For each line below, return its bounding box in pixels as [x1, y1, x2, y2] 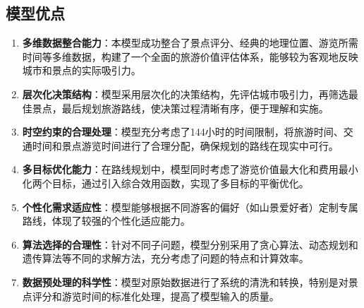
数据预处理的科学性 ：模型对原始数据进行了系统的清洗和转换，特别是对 [22, 274, 348, 289]
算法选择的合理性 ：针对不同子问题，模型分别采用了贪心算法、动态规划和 [22, 237, 358, 251]
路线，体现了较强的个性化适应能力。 [22, 213, 190, 228]
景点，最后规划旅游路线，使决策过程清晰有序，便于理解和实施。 [32, 100, 329, 115]
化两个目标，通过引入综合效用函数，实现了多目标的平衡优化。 [22, 175, 309, 190]
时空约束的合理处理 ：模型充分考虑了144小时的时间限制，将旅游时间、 [22, 124, 344, 139]
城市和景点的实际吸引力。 [22, 63, 141, 78]
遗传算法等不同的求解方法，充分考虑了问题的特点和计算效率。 [22, 251, 309, 266]
